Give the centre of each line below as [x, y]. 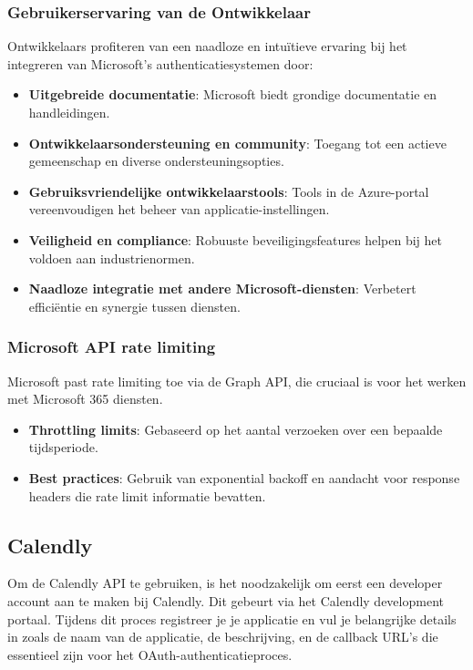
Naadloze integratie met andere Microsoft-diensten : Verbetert [222, 289]
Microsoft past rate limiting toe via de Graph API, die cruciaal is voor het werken [237, 381]
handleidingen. [69, 112]
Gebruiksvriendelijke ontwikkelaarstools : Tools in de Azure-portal [229, 191]
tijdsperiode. [63, 447]
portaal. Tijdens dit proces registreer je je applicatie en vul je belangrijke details [232, 618]
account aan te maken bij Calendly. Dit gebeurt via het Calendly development [226, 600]
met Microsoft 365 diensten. [85, 399]
